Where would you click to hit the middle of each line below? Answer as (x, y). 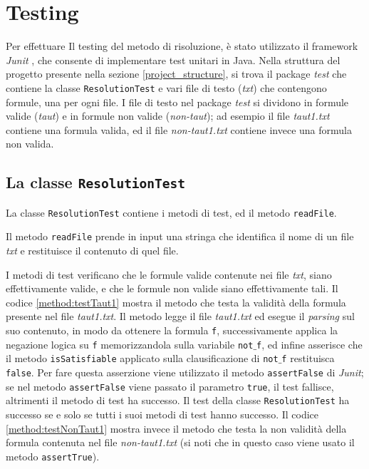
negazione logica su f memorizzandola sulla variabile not (130, 344)
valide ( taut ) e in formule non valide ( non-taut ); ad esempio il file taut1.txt (168, 116)
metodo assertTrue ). (53, 456)
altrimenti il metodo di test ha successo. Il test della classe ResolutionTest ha (178, 400)
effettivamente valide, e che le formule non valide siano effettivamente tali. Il (172, 288)
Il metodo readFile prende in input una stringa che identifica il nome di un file (180, 236)
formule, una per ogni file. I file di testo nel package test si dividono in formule (177, 102)
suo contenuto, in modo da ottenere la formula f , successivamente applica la (172, 330)
